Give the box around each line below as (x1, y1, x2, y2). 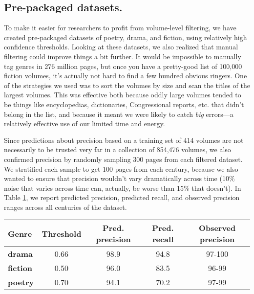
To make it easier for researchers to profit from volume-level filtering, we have (4, 23, 236, 33)
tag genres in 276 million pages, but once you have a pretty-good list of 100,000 (4, 61, 242, 71)
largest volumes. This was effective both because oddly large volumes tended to (4, 90, 241, 100)
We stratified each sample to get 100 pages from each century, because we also (4, 163, 238, 174)
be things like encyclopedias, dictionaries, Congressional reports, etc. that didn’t (4, 99, 244, 109)
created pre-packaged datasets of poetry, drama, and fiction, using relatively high (4, 32, 247, 42)
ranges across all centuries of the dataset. (4, 202, 127, 212)
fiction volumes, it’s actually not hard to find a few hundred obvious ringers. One (4, 70, 247, 81)
